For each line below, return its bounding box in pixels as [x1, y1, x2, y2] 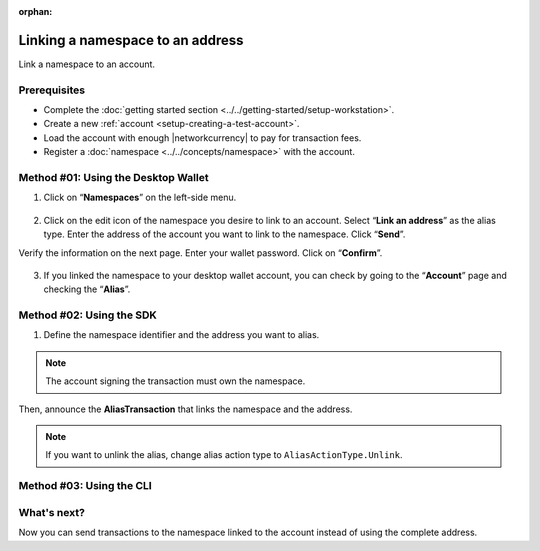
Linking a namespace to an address [18, 31, 244, 49]
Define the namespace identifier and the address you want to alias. [43, 329, 320, 341]
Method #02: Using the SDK [18, 308, 157, 322]
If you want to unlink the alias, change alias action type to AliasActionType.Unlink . [45, 449, 404, 461]
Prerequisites [18, 83, 85, 97]
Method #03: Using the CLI [18, 479, 152, 493]
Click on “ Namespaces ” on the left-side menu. [43, 191, 237, 204]
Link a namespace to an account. [18, 58, 155, 70]
